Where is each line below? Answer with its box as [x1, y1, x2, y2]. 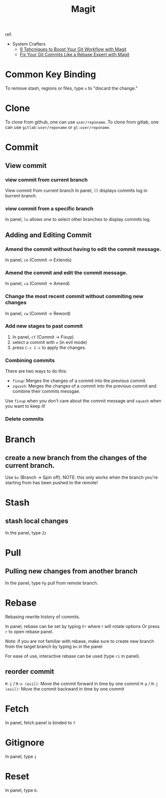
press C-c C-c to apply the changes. [12, 344, 86, 350]
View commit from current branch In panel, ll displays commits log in [5, 187, 148, 193]
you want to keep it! [5, 403, 46, 409]
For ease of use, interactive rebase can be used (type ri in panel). [5, 653, 140, 659]
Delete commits [5, 415, 44, 422]
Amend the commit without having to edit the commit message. [5, 245, 162, 252]
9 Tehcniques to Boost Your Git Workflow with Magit [19, 46, 127, 53]
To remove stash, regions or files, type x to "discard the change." [5, 85, 138, 91]
